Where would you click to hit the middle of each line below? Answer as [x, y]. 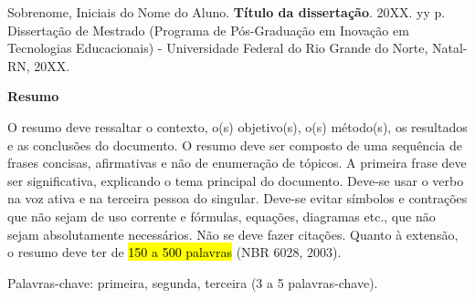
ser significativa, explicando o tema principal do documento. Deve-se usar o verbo [236, 180]
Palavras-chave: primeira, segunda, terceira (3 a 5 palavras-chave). [193, 282]
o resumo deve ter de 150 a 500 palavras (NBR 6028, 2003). [174, 252]
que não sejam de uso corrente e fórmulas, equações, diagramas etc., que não [222, 216]
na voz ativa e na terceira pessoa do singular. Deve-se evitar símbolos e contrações [237, 198]
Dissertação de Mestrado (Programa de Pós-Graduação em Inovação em [208, 30]
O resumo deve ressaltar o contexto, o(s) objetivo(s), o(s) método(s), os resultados [237, 126]
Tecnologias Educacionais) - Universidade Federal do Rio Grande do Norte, [218, 48]
